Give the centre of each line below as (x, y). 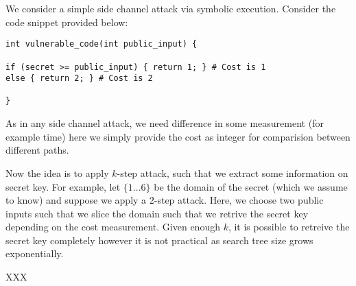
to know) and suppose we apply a (76, 200)
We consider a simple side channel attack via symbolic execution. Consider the (171, 8)
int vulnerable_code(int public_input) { (102, 44)
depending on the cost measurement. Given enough (113, 227)
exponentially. (35, 253)
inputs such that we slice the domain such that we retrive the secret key (157, 213)
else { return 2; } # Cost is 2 (79, 79)
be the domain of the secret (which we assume (251, 186)
